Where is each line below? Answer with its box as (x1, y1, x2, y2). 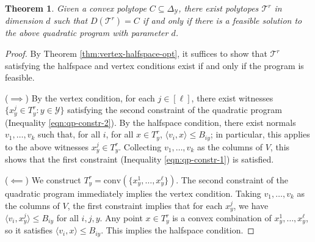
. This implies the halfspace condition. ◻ (101, 224, 255, 237)
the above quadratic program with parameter (5, 26, 168, 39)
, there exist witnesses (191, 91, 273, 104)
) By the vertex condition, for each (25, 91, 155, 104)
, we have (233, 199, 269, 211)
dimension (5, 14, 43, 27)
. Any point (100, 211, 143, 224)
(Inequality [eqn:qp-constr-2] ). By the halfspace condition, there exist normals (5, 116, 296, 128)
